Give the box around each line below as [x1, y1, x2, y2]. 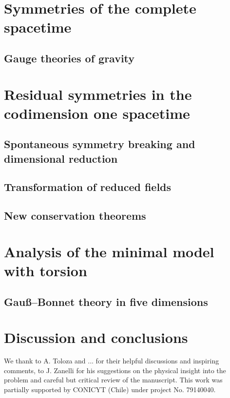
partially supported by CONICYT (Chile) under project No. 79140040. [4, 384, 216, 394]
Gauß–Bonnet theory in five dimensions [4, 294, 208, 309]
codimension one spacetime [4, 103, 190, 123]
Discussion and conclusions [4, 327, 188, 347]
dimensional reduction [4, 151, 118, 166]
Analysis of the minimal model [4, 241, 214, 261]
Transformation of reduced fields [4, 179, 172, 194]
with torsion [4, 261, 87, 281]
